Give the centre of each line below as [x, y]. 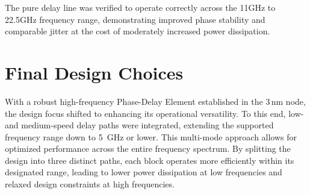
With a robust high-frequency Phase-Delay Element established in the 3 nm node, [155, 101]
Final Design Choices [94, 72]
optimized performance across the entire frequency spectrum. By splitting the [148, 149]
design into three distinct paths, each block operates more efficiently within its [150, 160]
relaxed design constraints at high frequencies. [90, 184]
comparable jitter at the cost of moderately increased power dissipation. [138, 31]
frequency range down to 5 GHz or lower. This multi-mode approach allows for [151, 136]
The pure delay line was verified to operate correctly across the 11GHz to [140, 7]
